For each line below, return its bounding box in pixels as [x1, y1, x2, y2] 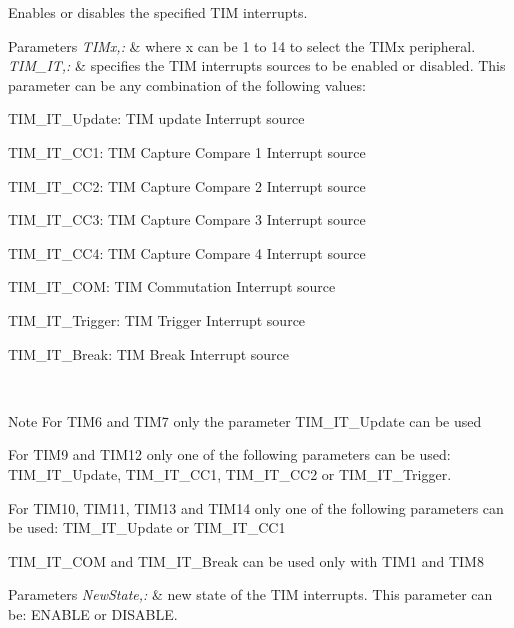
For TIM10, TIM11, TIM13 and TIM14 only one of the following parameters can [8, 497, 504, 518]
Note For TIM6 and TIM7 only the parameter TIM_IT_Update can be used [8, 410, 482, 431]
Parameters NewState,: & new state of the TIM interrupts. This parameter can [8, 584, 493, 605]
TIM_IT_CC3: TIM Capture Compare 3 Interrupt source [8, 209, 366, 230]
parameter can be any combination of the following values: [8, 74, 366, 95]
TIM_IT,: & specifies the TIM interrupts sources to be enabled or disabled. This [8, 55, 506, 76]
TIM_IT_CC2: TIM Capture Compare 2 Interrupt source [8, 175, 366, 196]
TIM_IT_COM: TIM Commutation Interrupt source [8, 276, 336, 297]
